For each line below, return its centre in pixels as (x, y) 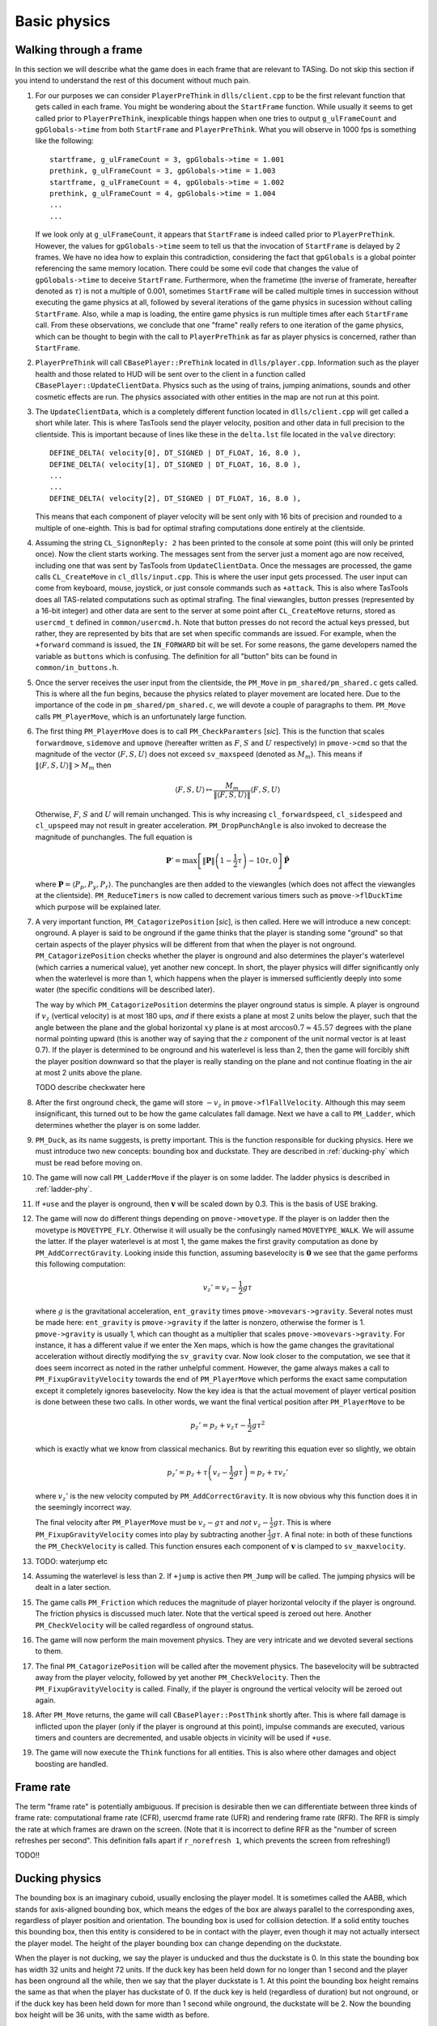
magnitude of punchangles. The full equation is (114, 837)
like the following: (65, 141)
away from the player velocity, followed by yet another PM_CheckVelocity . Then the (178, 1678)
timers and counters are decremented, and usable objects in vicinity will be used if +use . (183, 1737)
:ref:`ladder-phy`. (64, 1189)
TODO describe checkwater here (90, 1088)
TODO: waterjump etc (72, 1561)
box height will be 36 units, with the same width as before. (112, 2015)
